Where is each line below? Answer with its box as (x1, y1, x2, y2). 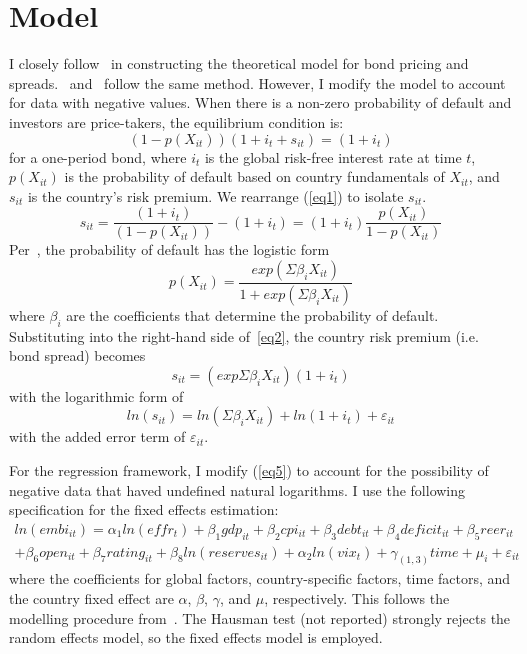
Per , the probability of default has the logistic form (9, 239, 330, 260)
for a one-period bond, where (9, 146, 187, 167)
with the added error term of (9, 426, 186, 447)
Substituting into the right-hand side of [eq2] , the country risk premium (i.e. (9, 325, 479, 346)
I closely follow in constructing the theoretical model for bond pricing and (9, 53, 469, 74)
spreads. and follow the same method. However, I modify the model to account (9, 72, 506, 93)
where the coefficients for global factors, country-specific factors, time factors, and (9, 568, 511, 589)
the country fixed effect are (9, 588, 174, 609)
